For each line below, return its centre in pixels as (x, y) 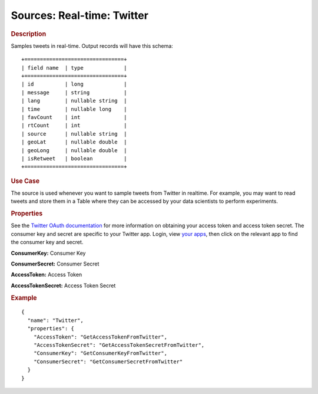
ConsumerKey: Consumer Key (48, 253)
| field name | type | (74, 68)
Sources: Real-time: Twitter (79, 15)
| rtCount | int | (74, 126)
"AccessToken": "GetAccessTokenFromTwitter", (100, 337)
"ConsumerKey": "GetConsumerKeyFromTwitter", (100, 353)
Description (29, 34)
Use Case (25, 181)
